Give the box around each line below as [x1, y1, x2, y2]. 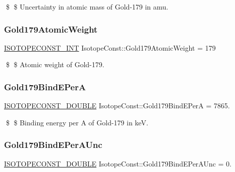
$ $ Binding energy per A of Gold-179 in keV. [6, 117, 149, 127]
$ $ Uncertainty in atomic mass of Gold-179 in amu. [6, 2, 168, 12]
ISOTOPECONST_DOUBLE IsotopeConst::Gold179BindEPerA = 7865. [4, 100, 230, 111]
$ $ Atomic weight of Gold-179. [6, 59, 104, 70]
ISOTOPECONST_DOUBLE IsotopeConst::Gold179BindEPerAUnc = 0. [4, 158, 231, 168]
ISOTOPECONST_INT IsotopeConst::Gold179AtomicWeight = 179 [4, 42, 216, 53]
